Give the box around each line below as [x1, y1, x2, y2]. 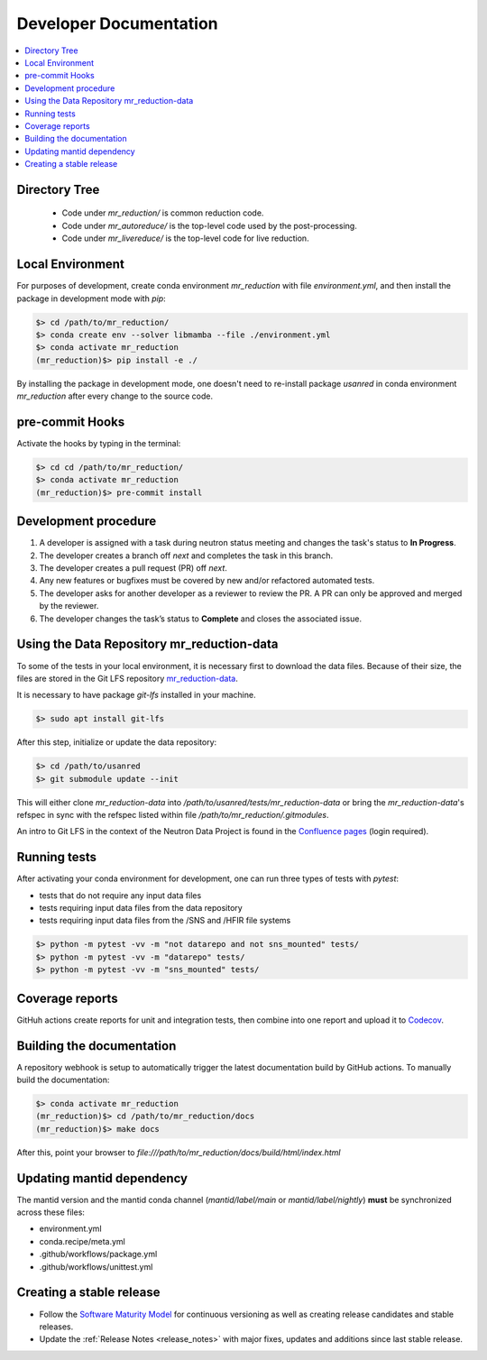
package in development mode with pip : [16, 293, 166, 304]
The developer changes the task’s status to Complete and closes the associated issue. [39, 613, 363, 624]
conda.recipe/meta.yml [39, 1236, 125, 1246]
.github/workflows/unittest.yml [39, 1261, 153, 1272]
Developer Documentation [16, 14, 218, 33]
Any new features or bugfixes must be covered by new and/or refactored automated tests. [39, 575, 375, 586]
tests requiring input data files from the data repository [39, 903, 243, 914]
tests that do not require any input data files [39, 889, 202, 901]
